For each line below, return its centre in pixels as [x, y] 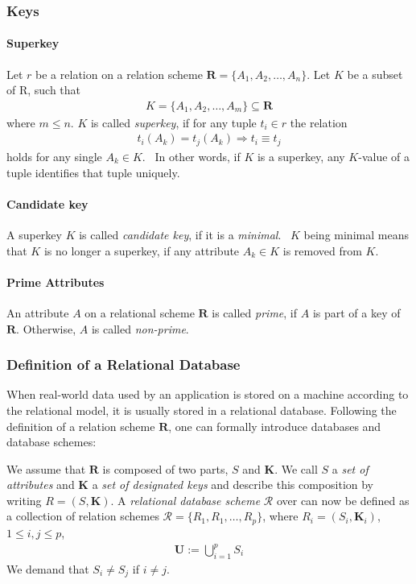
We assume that [46, 468]
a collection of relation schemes [83, 516]
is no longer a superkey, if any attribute [142, 250]
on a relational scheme [140, 312]
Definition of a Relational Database [124, 364]
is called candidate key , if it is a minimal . [180, 234]
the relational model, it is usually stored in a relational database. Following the [202, 410]
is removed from [322, 250]
